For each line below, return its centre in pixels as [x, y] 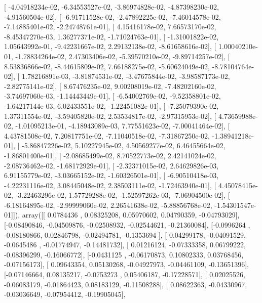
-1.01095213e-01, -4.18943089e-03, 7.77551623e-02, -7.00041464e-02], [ [123, 126]
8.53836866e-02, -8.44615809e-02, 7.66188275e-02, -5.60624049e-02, [107, 66]
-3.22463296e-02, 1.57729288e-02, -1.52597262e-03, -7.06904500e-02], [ [123, 195]
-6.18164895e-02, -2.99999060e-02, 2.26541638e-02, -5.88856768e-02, [108, 205]
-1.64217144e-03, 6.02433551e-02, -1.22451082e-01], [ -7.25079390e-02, [111, 105]
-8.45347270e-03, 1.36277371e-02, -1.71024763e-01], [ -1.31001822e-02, [111, 36]
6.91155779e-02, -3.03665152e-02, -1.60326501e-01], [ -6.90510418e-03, [111, 175]
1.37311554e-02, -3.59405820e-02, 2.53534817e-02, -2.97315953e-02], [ [110, 116]
